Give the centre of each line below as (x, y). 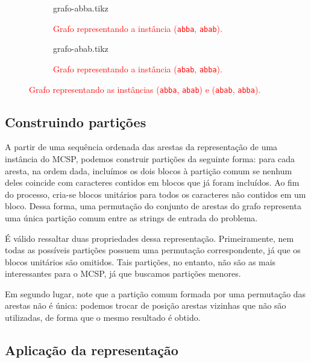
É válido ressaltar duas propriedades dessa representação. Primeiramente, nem (149, 238)
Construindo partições (76, 122)
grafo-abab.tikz (81, 49)
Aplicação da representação (92, 350)
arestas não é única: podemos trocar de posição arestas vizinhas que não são (146, 305)
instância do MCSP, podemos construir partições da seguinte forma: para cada (150, 158)
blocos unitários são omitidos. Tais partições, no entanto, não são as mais (140, 261)
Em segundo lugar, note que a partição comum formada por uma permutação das (155, 293)
